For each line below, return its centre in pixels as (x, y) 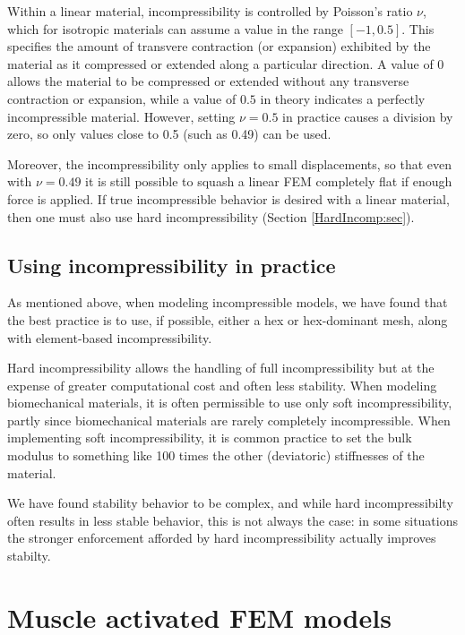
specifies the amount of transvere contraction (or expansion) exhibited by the (219, 46)
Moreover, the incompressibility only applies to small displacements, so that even (230, 163)
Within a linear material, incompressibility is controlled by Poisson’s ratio (210, 11)
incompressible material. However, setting (121, 116)
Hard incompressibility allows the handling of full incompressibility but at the (221, 368)
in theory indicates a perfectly (343, 98)
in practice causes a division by (368, 116)
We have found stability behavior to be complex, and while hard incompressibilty (230, 503)
